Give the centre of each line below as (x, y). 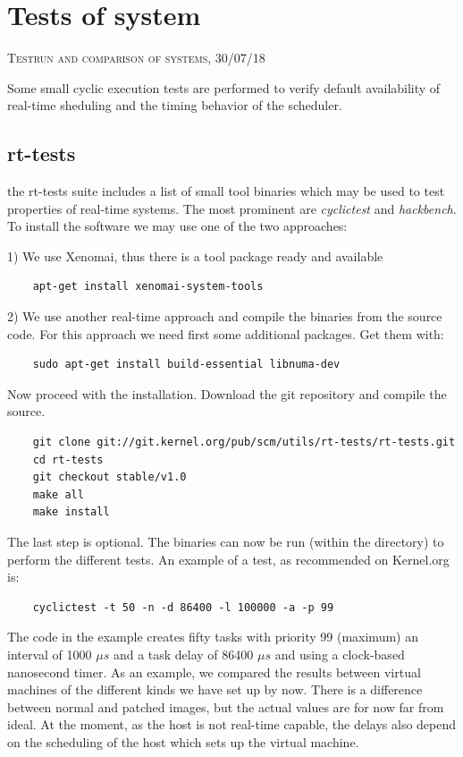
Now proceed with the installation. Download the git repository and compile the (227, 393)
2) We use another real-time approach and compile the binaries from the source (225, 316)
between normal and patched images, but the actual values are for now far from (226, 706)
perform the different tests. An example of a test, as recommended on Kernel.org (228, 559)
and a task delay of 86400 (183, 654)
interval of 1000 (50, 654)
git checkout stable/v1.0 (109, 477)
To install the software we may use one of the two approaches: (177, 226)
